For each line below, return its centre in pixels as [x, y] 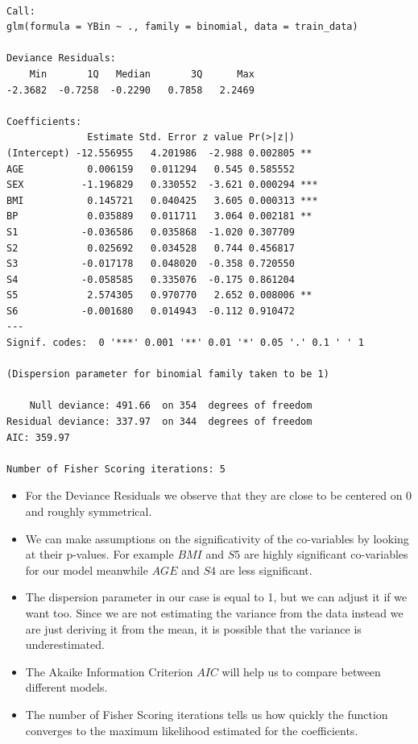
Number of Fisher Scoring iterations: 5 [116, 469]
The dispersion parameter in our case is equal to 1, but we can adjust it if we [216, 597]
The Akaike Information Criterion [109, 671]
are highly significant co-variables [326, 554]
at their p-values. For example [99, 554]
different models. [66, 687]
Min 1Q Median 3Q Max [142, 74]
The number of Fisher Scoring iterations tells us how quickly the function [207, 714]
